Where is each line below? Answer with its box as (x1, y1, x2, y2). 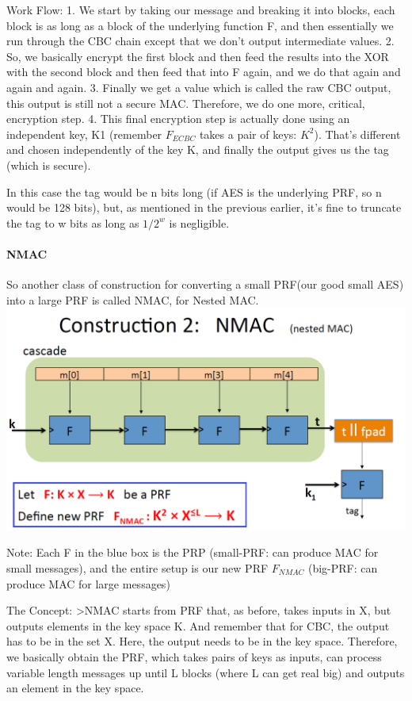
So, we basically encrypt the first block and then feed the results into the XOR (6, 48, 389, 64)
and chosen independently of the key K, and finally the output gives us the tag (6, 141, 389, 158)
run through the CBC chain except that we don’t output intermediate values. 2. (6, 33, 395, 49)
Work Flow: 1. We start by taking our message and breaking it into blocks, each (6, 2, 395, 17)
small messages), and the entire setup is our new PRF (6, 560, 269, 577)
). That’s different (314, 125, 401, 142)
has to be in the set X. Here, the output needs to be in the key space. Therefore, (6, 633, 398, 649)
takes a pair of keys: (199, 125, 297, 142)
